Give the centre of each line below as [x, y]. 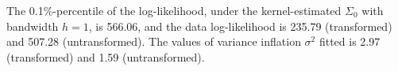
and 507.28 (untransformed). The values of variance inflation [154, 41]
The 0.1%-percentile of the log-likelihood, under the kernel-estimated [174, 10]
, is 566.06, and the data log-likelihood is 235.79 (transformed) [240, 26]
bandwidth [33, 26]
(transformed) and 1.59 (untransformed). [106, 56]
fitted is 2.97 [350, 41]
